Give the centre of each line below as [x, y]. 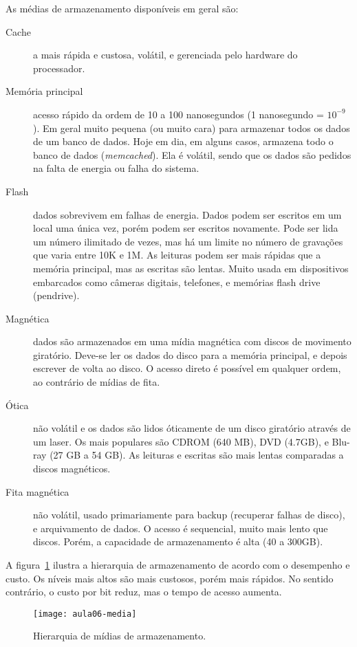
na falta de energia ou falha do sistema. [116, 168]
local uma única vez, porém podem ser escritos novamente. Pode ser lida [186, 228]
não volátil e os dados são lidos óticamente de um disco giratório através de [192, 428]
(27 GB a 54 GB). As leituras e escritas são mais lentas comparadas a [197, 455]
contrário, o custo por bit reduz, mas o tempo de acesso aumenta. [144, 592]
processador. [59, 68]
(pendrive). [56, 295]
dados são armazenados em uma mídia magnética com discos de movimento [192, 341]
